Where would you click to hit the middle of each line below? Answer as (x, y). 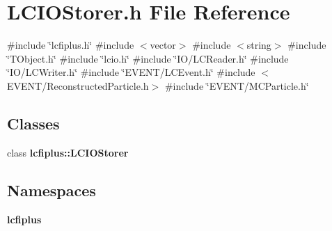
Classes (33, 123)
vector (163, 45)
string (259, 45)
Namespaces (52, 190)
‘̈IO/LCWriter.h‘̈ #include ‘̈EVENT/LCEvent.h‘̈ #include (131, 72)
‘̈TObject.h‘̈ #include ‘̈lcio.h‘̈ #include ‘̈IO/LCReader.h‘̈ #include (148, 58)
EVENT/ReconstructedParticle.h (78, 85)
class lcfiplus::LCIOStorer (68, 152)
